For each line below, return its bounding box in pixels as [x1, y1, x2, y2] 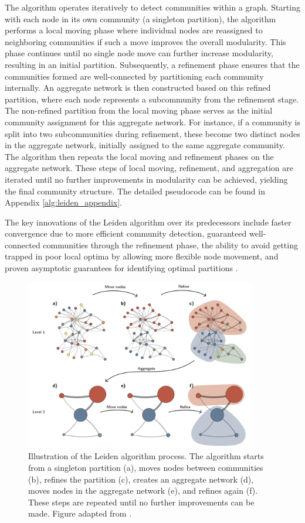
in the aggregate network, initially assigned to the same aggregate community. [5, 139, 285, 151]
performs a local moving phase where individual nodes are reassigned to [5, 24, 263, 36]
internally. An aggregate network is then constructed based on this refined [5, 81, 271, 94]
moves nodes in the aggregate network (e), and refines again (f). [28, 484, 258, 497]
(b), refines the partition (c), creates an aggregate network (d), [28, 473, 254, 485]
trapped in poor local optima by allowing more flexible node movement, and [5, 250, 279, 262]
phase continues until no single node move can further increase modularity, [5, 47, 273, 59]
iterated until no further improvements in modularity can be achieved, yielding [5, 173, 288, 185]
